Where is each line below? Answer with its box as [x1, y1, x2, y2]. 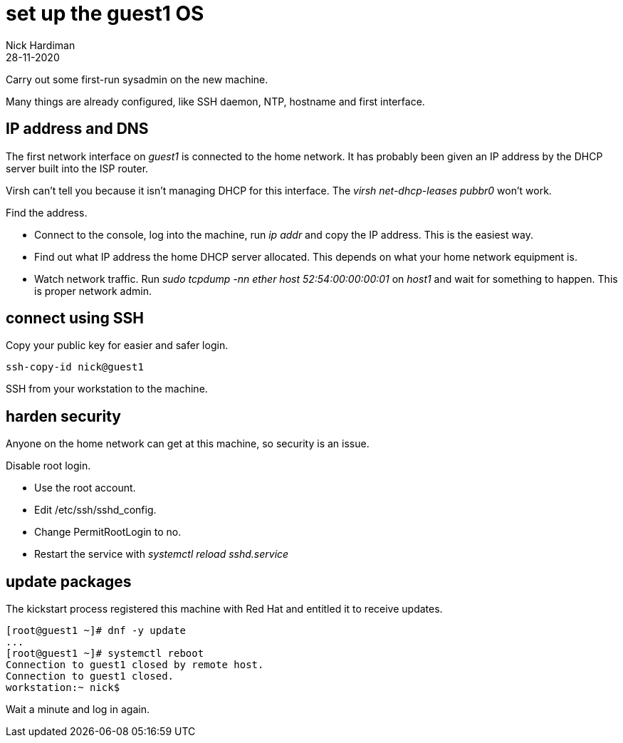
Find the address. [6, 206, 88, 219]
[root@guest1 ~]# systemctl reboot [6, 648, 204, 660]
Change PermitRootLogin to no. [34, 526, 182, 539]
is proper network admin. [34, 284, 152, 297]
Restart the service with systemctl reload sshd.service [34, 548, 289, 561]
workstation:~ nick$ [6, 682, 120, 694]
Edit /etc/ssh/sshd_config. [34, 504, 157, 516]
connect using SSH [6, 309, 144, 328]
